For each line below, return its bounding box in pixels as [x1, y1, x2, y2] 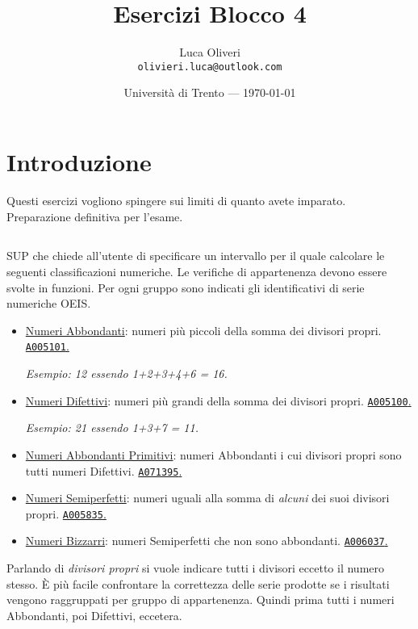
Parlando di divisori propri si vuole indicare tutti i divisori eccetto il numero [6, 560, 385, 577]
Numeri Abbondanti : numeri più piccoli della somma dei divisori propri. [25, 321, 382, 338]
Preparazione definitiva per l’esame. [6, 208, 183, 224]
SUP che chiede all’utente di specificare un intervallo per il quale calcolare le [6, 247, 385, 264]
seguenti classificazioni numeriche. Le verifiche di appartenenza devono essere [6, 263, 387, 280]
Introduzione [6, 145, 152, 178]
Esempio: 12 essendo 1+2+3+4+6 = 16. [25, 365, 228, 382]
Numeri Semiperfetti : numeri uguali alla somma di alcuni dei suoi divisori [25, 489, 390, 506]
